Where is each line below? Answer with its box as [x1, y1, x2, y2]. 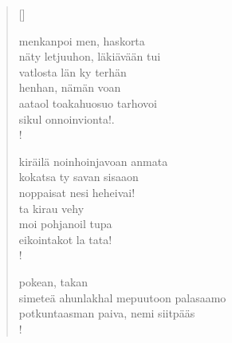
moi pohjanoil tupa [18, 215, 112, 232]
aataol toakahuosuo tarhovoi [18, 94, 157, 111]
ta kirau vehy [18, 199, 85, 216]
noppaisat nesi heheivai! [18, 183, 136, 200]
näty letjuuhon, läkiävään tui [18, 48, 161, 65]
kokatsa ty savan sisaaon [18, 168, 139, 185]
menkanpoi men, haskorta [18, 32, 145, 49]
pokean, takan [18, 273, 88, 290]
